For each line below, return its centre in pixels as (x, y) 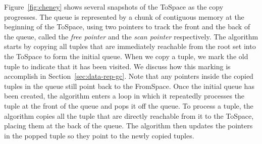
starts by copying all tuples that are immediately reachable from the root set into (130, 46)
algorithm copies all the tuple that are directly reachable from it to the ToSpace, (129, 115)
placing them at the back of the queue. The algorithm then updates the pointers (128, 126)
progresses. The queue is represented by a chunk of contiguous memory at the (124, 16)
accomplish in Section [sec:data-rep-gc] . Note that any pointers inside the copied (129, 76)
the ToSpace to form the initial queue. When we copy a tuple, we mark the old (126, 56)
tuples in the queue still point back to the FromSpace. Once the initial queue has (129, 86)
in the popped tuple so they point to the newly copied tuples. (99, 135)
